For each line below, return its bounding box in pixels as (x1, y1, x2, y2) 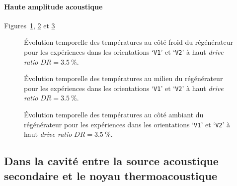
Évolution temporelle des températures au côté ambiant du (24, 109, 204, 120)
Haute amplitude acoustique (4, 1, 103, 11)
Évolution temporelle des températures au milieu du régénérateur (24, 73, 223, 84)
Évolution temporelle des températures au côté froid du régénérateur (24, 37, 234, 47)
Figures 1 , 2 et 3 (4, 20, 55, 30)
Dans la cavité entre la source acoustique (4, 153, 219, 169)
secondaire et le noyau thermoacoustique (4, 168, 217, 183)
